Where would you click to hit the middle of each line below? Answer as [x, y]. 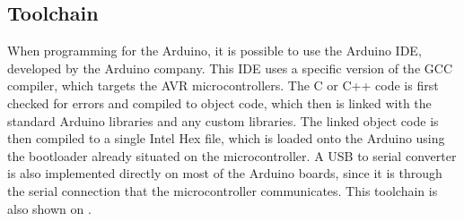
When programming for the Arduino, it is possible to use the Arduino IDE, [214, 51]
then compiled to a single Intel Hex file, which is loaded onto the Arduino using [226, 138]
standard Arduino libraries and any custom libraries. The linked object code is [223, 120]
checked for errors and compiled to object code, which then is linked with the [219, 102]
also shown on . [49, 208]
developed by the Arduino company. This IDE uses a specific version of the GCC [230, 68]
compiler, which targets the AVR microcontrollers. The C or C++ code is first [223, 85]
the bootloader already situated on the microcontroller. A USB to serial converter [232, 155]
